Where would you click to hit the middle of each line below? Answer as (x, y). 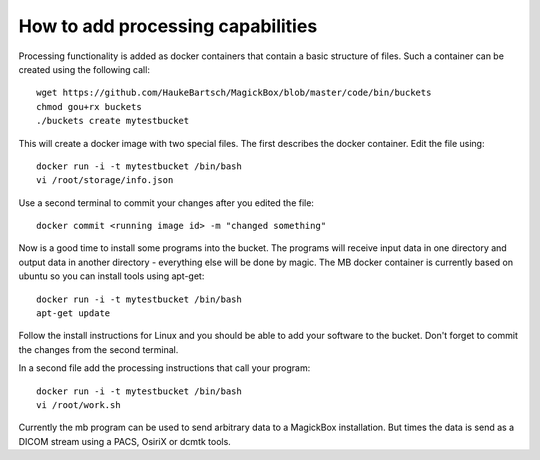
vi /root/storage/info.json (105, 180)
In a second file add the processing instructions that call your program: (164, 368)
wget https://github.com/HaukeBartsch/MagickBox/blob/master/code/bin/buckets (234, 93)
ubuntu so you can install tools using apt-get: (111, 276)
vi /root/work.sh (78, 404)
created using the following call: (84, 69)
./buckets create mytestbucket (113, 121)
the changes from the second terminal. (98, 349)
